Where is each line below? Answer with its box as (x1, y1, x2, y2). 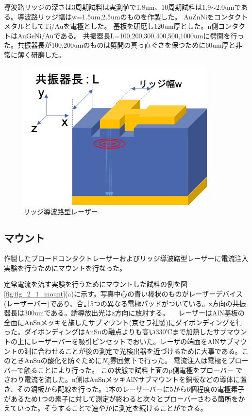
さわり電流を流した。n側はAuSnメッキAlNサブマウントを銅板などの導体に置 (4, 374, 247, 384)
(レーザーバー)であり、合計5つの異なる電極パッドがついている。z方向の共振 (4, 298, 246, 308)
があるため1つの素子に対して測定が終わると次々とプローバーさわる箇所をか (4, 393, 245, 403)
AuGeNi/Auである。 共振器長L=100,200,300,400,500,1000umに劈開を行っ (17, 30, 244, 40)
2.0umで (216, 2, 241, 12)
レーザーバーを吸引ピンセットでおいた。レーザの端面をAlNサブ (31, 336, 234, 346)
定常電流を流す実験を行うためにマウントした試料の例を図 (4, 279, 187, 289)
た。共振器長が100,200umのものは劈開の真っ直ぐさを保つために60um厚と (4, 40, 235, 50)
